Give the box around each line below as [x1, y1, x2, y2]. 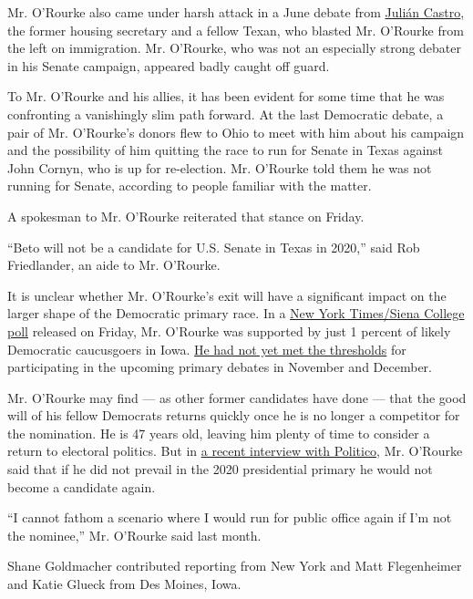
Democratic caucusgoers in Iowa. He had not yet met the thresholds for [7, 339, 406, 358]
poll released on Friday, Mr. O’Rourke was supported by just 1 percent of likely [7, 321, 451, 340]
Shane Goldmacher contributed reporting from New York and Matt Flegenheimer [7, 556, 462, 575]
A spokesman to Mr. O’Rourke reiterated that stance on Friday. [7, 206, 365, 225]
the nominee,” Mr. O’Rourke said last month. [7, 525, 262, 544]
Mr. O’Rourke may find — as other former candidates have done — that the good [7, 387, 467, 407]
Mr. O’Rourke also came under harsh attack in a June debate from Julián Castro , [7, 3, 465, 21]
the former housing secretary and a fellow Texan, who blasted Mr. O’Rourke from [7, 20, 464, 39]
